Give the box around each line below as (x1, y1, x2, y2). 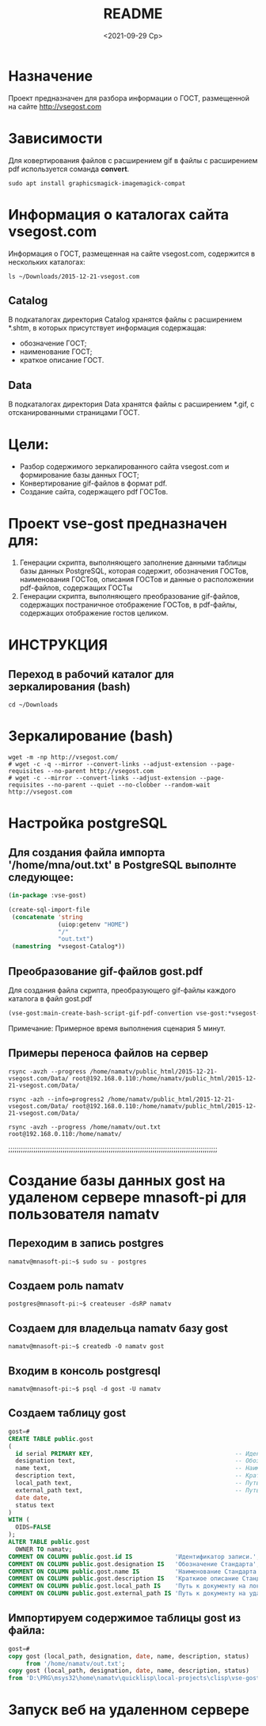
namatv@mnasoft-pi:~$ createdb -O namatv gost (8, 1343, 165, 1351)
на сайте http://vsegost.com (8, 101, 101, 111)
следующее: (8, 871, 74, 884)
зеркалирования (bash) (8, 680, 131, 693)
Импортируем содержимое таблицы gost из (8, 1611, 241, 1625)
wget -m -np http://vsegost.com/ (8, 753, 119, 761)
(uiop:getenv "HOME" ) (58, 920, 129, 928)
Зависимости (8, 129, 103, 147)
